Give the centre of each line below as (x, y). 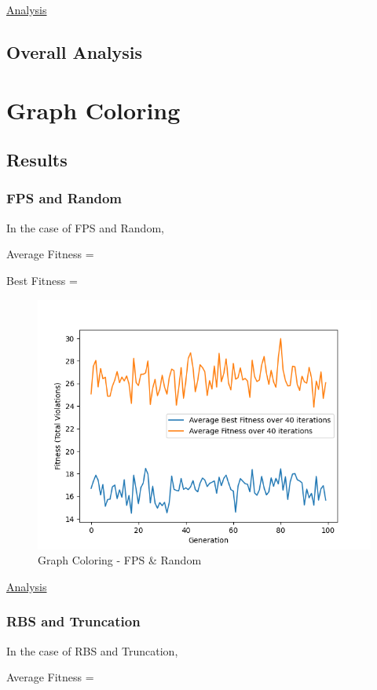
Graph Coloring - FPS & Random (120, 560)
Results (37, 160)
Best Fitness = (42, 280)
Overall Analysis (75, 51)
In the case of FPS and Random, (85, 227)
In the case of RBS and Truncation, (92, 650)
